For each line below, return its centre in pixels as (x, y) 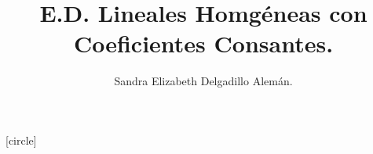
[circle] (21, 140)
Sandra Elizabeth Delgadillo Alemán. (203, 81)
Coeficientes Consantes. (203, 43)
